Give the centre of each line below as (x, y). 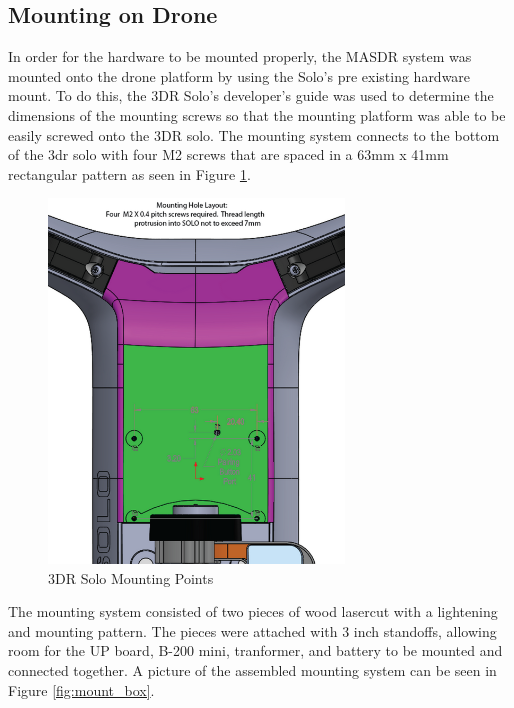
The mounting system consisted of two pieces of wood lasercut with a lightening (253, 611)
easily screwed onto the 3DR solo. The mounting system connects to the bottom (254, 134)
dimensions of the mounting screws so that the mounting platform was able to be (257, 114)
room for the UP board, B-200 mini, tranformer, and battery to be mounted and (255, 650)
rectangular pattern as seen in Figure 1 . (129, 173)
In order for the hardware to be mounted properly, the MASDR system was (240, 56)
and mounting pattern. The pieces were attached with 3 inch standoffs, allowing (252, 630)
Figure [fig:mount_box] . (81, 689)
